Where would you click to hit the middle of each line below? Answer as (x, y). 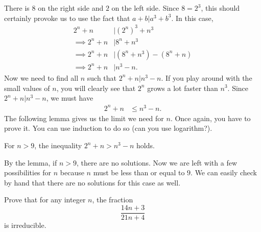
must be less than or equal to (139, 172)
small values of (27, 88)
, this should (220, 8)
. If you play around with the (207, 77)
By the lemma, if (31, 162)
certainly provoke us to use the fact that (67, 18)
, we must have (70, 98)
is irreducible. (25, 225)
